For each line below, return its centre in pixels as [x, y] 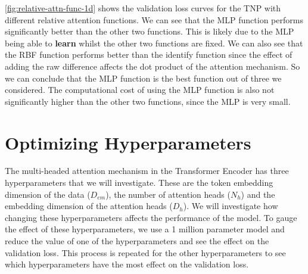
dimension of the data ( [48, 194]
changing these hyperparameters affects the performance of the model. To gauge [151, 217]
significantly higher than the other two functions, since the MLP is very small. [148, 101]
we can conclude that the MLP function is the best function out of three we [143, 78]
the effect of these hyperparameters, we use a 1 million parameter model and [145, 229]
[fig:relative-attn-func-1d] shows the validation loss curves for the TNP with [143, 8]
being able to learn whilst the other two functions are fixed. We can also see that [154, 43]
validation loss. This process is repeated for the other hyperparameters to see [145, 252]
